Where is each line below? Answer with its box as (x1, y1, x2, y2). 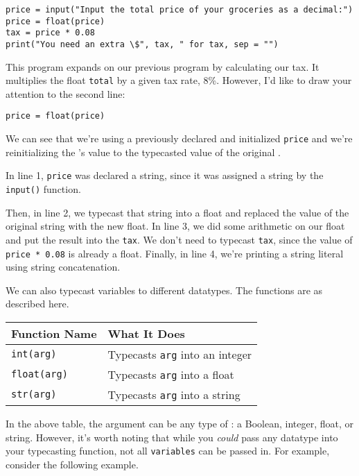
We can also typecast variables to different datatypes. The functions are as (6, 282, 323, 297)
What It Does (107, 325, 185, 341)
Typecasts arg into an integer (107, 346, 252, 362)
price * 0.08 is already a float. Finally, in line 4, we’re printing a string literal (6, 246, 344, 260)
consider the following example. (6, 457, 139, 471)
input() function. (6, 182, 81, 196)
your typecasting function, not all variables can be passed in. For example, (6, 443, 330, 458)
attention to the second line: (6, 86, 125, 101)
